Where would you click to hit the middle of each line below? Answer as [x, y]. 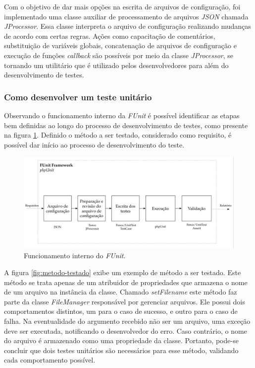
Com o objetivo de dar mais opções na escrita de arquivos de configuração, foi [122, 6]
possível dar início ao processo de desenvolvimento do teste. [94, 144]
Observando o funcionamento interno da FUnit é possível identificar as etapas [122, 115]
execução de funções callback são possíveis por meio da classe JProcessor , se [119, 55]
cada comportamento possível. [50, 360]
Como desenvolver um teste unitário [78, 97]
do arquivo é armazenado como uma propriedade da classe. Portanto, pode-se [121, 340]
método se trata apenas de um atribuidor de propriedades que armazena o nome [126, 282]
